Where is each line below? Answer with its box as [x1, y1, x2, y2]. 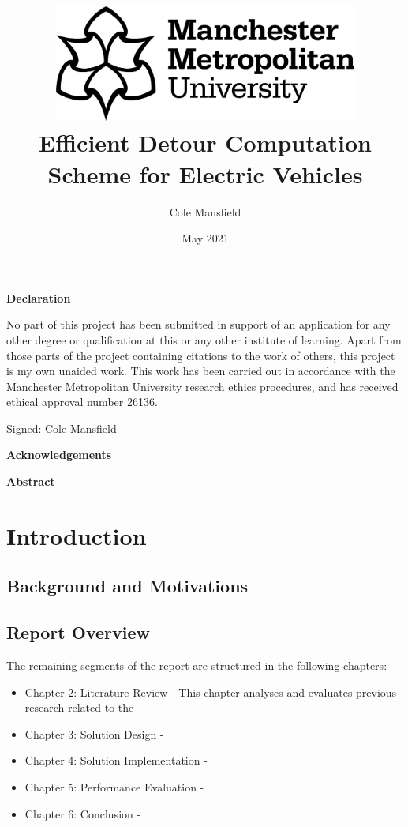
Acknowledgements [6, 446, 112, 463]
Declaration [6, 289, 71, 306]
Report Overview [6, 620, 150, 645]
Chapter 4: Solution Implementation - [24, 752, 208, 769]
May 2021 [182, 230, 229, 246]
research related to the [24, 699, 134, 716]
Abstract [6, 473, 55, 490]
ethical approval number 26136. [6, 393, 158, 410]
